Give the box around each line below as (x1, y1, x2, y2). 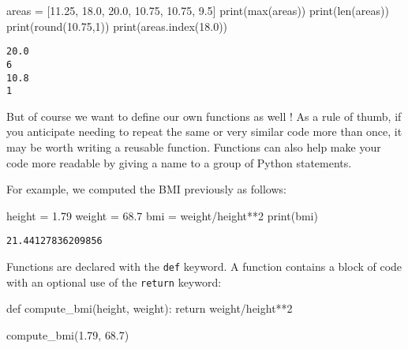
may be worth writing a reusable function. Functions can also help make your (6, 139, 381, 155)
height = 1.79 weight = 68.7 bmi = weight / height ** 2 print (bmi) (6, 207, 318, 223)
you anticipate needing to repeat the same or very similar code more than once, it (6, 123, 402, 140)
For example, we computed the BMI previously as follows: (6, 181, 286, 197)
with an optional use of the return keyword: (6, 273, 222, 290)
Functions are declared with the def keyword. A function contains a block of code (6, 258, 402, 275)
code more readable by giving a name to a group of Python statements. (6, 154, 352, 171)
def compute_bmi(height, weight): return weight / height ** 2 (6, 300, 293, 317)
